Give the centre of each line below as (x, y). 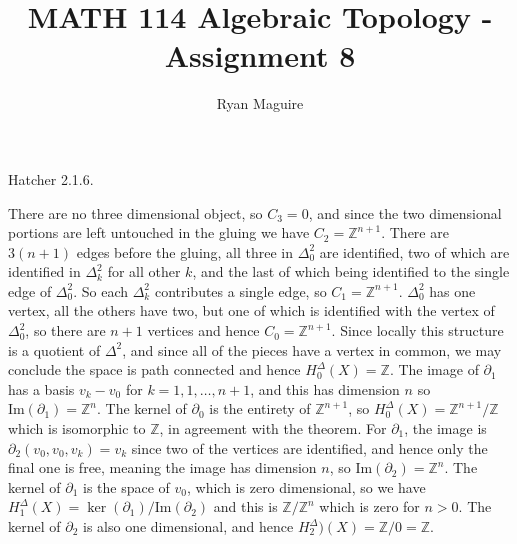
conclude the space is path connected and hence (154, 369)
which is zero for (369, 506)
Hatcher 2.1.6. (51, 178)
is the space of (126, 486)
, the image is (445, 428)
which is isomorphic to (77, 428)
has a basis (41, 388)
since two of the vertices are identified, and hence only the (309, 447)
